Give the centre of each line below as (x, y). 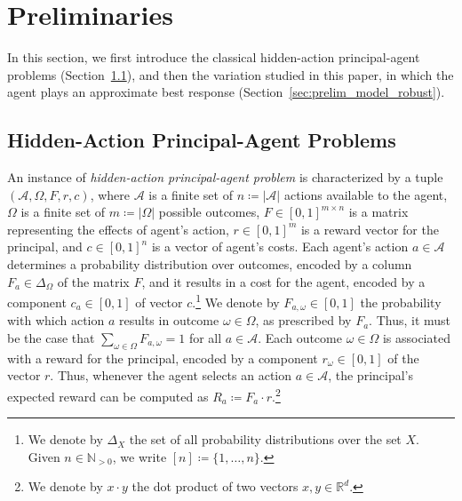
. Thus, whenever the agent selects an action (171, 375)
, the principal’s (371, 375)
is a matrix (378, 212)
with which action (56, 320)
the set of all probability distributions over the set (265, 439)
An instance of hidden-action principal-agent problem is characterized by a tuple (225, 177)
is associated (416, 337)
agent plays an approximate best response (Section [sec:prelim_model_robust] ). (226, 92)
